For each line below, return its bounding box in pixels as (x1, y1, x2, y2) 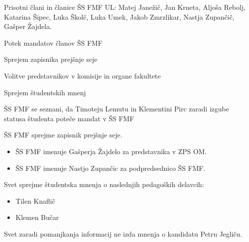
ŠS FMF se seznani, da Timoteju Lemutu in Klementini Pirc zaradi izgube (4, 104, 229, 114)
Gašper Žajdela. (4, 21, 52, 31)
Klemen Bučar (15, 212, 59, 222)
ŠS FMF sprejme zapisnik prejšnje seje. (4, 130, 123, 140)
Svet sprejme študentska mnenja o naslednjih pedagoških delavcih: (4, 179, 204, 189)
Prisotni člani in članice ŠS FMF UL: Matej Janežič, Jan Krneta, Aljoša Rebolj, (4, 2, 246, 12)
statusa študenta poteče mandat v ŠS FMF (4, 113, 134, 123)
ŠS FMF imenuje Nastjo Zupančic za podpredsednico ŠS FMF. (15, 162, 206, 173)
